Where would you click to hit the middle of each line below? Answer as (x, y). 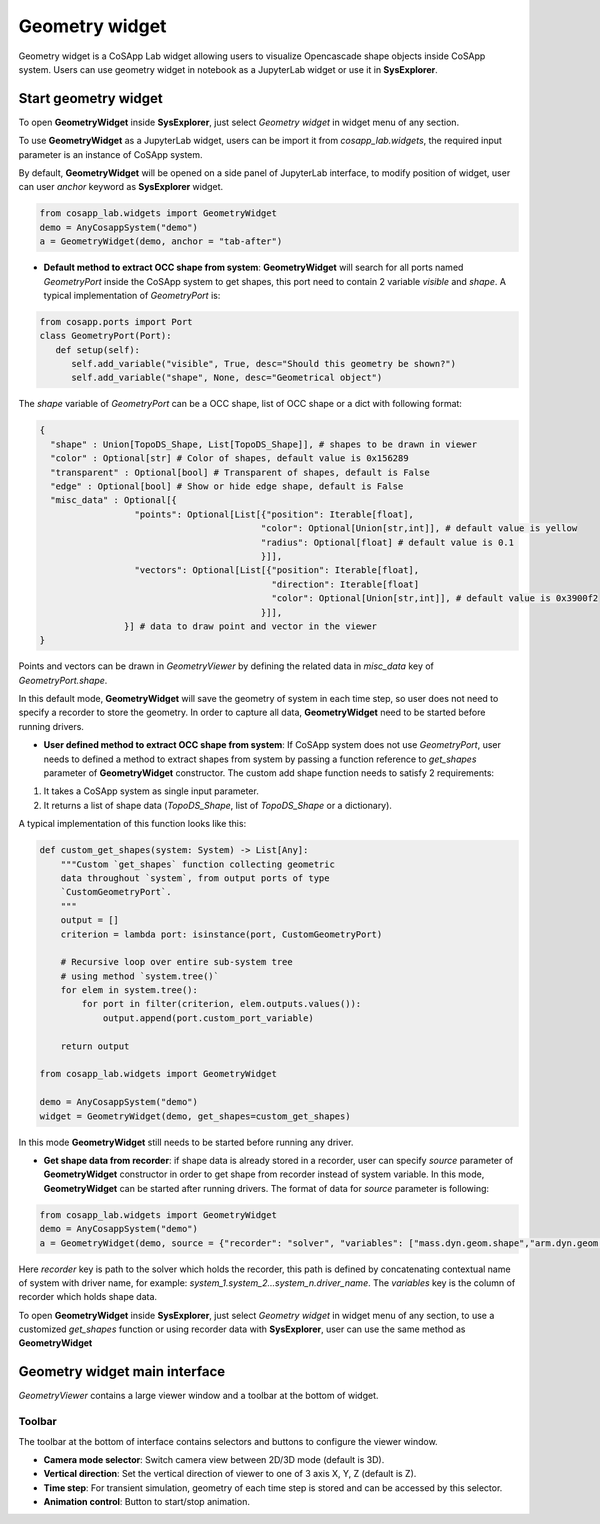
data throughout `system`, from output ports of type (195, 878)
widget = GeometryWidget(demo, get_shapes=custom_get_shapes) (195, 1116)
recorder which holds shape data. (88, 1297)
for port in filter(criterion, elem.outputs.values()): (221, 1004)
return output (95, 1046)
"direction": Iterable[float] (345, 584)
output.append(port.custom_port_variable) (208, 1018)
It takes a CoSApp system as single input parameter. (151, 791)
